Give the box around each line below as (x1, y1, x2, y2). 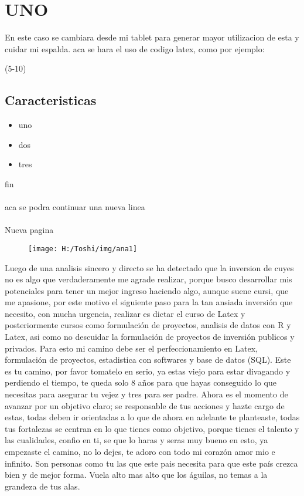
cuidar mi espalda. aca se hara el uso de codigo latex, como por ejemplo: (5, 42, 265, 55)
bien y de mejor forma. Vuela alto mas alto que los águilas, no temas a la (5, 468, 268, 481)
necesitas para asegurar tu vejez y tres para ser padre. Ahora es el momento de (5, 388, 288, 400)
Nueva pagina (5, 224, 54, 236)
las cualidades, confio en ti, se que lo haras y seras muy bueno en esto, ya (5, 434, 268, 446)
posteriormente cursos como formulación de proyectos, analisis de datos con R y (5, 319, 291, 331)
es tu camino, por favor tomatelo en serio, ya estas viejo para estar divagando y (5, 365, 291, 377)
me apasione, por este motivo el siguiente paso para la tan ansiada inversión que (5, 296, 293, 308)
